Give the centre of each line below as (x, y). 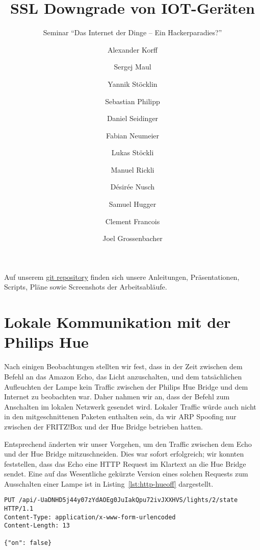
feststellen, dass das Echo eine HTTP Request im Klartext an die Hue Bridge (125, 463)
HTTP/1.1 (19, 509)
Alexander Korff (133, 49)
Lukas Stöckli (133, 152)
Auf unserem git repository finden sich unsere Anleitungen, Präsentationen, (122, 277)
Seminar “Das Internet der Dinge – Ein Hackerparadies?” (133, 32)
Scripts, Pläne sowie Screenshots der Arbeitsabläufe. (86, 287)
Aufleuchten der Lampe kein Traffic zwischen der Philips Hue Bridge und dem (126, 386)
